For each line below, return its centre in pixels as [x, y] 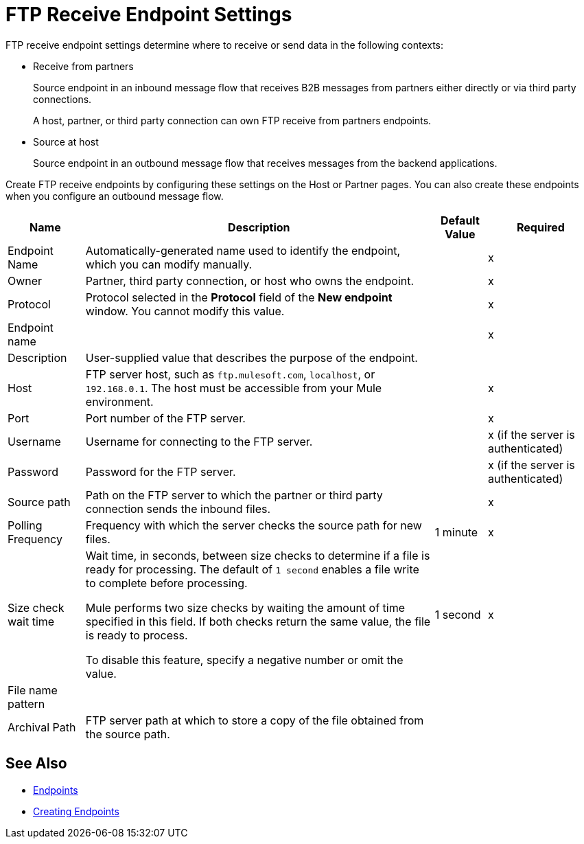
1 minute [456, 532]
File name [33, 690]
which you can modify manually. [169, 264]
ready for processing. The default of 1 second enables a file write [252, 569]
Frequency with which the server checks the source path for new [254, 525]
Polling [25, 525]
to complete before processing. [166, 583]
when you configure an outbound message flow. [115, 196]
